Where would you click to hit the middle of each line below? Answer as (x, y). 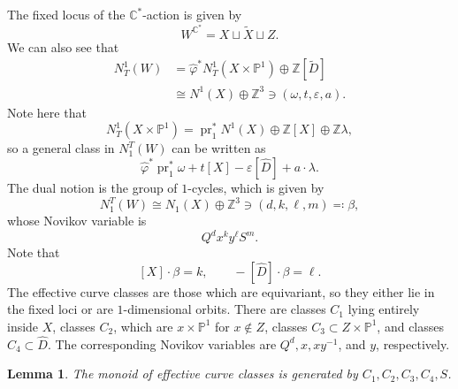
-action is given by (192, 14)
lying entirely (384, 309)
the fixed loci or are (60, 309)
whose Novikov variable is (77, 221)
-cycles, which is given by (256, 187)
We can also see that (63, 46)
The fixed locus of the (66, 14)
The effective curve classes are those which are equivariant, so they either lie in (221, 291)
